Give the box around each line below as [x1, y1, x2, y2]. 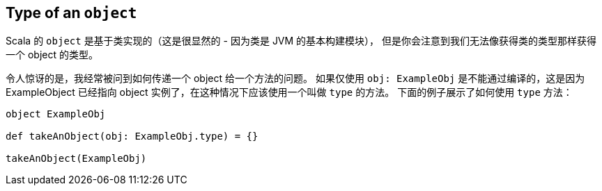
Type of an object [6, 4, 137, 22]
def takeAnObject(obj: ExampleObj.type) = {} [6, 131, 258, 142]
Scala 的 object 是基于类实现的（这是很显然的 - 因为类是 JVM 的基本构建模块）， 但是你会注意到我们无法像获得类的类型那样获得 [6, 35, 597, 47]
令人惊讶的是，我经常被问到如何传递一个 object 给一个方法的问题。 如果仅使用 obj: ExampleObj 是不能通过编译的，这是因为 [6, 72, 585, 85]
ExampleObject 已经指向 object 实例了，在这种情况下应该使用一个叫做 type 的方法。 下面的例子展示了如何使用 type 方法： [6, 86, 573, 99]
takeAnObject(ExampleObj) [6, 153, 147, 165]
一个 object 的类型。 [6, 49, 98, 61]
